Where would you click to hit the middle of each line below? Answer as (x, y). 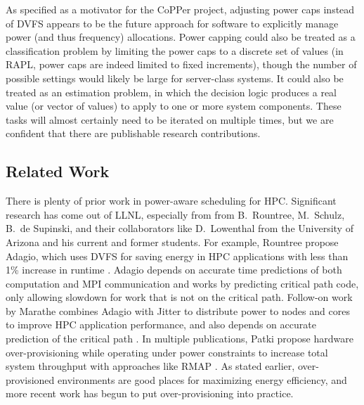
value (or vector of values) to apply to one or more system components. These (174, 106)
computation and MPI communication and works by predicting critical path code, (182, 283)
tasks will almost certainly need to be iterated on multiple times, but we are (170, 119)
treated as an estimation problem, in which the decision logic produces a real (171, 92)
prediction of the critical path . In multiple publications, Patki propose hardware (180, 339)
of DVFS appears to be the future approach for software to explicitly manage (172, 23)
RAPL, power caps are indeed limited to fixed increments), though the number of (181, 64)
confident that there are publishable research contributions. (133, 133)
